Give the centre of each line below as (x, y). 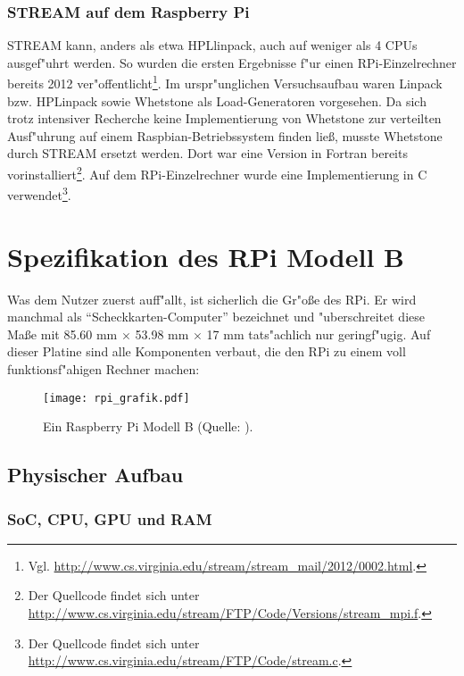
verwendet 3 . (39, 193)
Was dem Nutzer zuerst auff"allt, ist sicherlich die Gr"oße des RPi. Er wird (212, 299)
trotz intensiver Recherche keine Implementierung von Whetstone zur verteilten (224, 118)
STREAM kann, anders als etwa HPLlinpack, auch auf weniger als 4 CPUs (212, 45)
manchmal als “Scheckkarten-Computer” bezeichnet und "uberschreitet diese (216, 317)
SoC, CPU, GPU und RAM (110, 518)
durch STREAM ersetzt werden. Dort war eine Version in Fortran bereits (207, 153)
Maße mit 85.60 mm (62, 334)
